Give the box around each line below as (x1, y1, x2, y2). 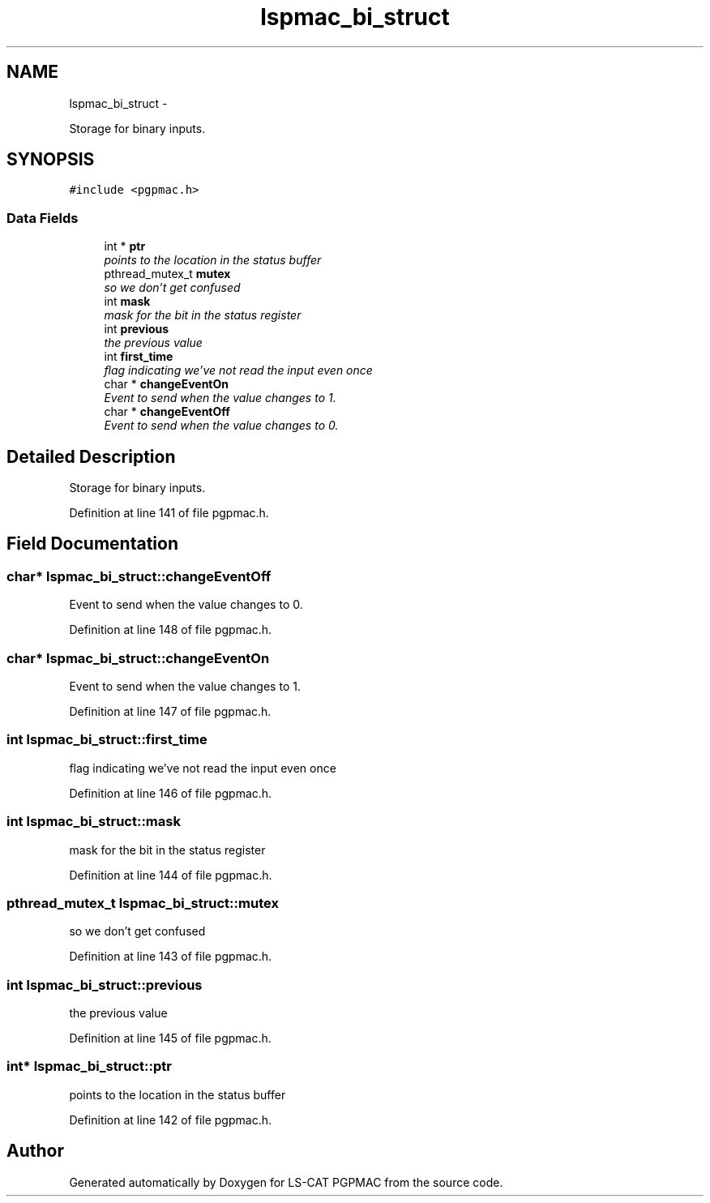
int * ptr (104, 239, 146, 254)
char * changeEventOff (104, 405, 230, 419)
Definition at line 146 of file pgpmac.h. (69, 786, 272, 800)
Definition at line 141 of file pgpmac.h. (69, 506, 269, 520)
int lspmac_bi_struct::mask (6, 813, 181, 830)
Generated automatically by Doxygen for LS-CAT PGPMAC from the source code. (69, 1175, 503, 1189)
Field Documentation (6, 533, 178, 554)
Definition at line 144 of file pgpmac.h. (69, 867, 272, 882)
